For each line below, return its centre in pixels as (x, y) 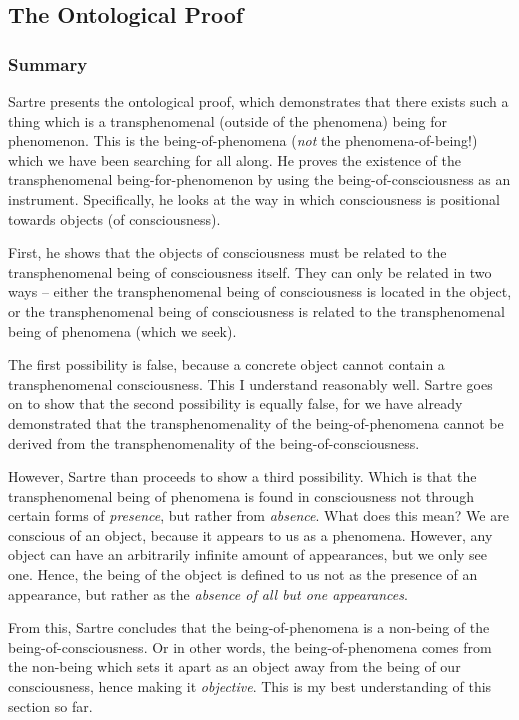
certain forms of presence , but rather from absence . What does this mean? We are (258, 515)
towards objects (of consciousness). (114, 218)
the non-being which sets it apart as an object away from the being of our (234, 666)
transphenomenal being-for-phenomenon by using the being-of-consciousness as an (259, 179)
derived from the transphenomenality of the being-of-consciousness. (214, 442)
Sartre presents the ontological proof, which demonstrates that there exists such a (258, 101)
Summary (48, 63)
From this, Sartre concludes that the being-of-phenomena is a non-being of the (249, 627)
